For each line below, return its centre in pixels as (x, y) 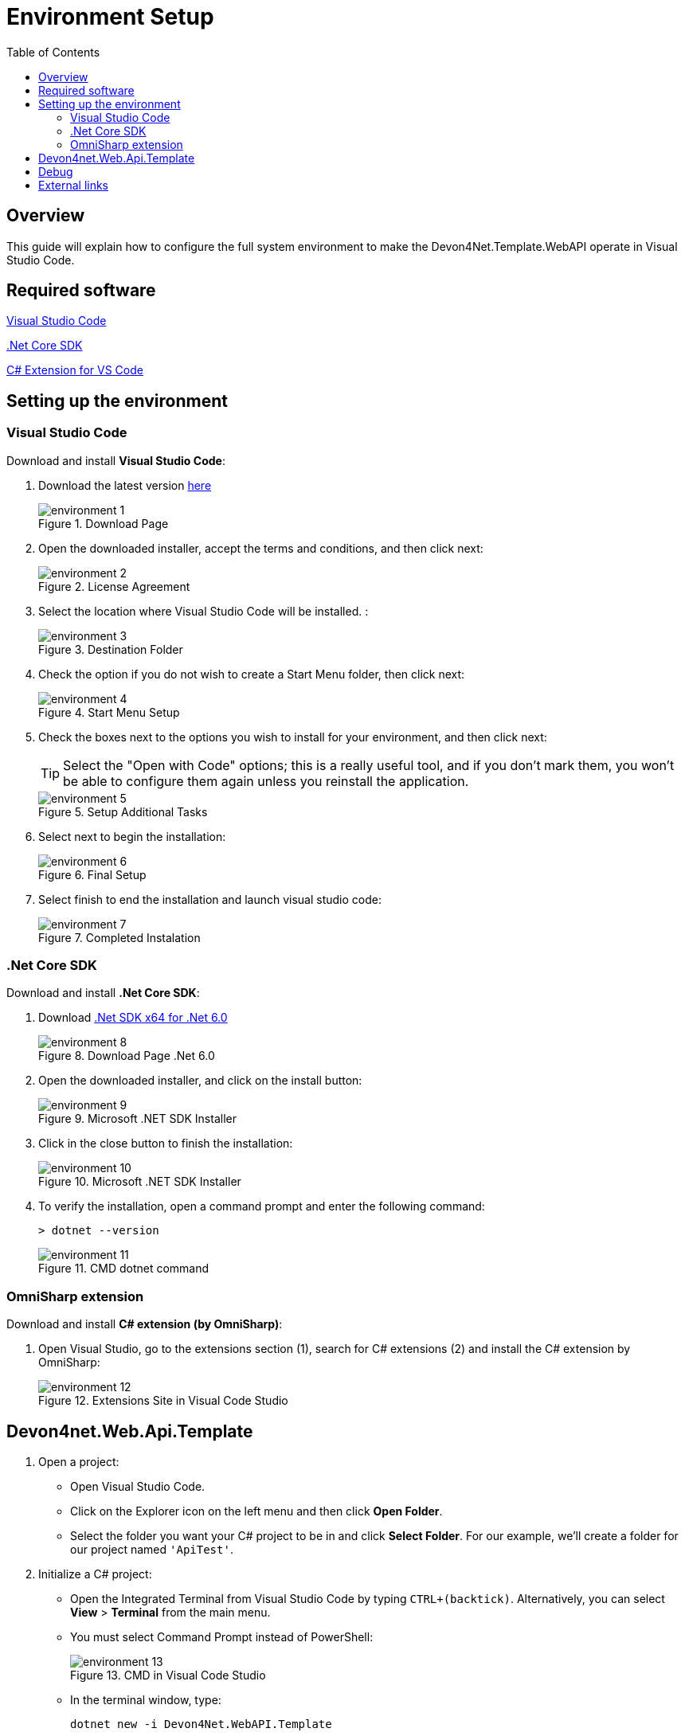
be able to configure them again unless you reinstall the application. (266, 781)
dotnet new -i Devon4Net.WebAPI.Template (201, 1724)
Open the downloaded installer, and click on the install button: (200, 1081)
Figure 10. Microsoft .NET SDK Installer (140, 1182)
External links (74, 185)
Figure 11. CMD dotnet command (124, 1269)
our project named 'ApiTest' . (152, 1549)
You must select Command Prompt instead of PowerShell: (222, 1637)
